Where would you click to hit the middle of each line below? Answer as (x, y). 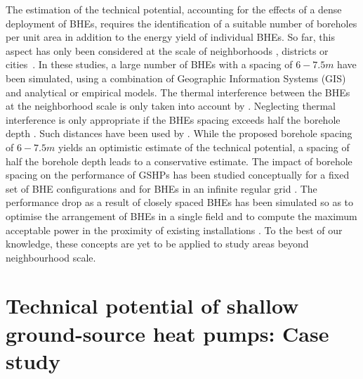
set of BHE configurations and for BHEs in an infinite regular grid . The (161, 188)
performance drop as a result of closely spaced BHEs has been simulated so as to (180, 202)
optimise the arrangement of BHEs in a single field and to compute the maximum (181, 216)
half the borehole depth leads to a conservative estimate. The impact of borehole (179, 161)
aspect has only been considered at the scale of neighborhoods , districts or (167, 50)
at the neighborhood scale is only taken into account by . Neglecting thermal (171, 106)
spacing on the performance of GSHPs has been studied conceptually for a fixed (178, 175)
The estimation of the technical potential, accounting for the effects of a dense (174, 9)
